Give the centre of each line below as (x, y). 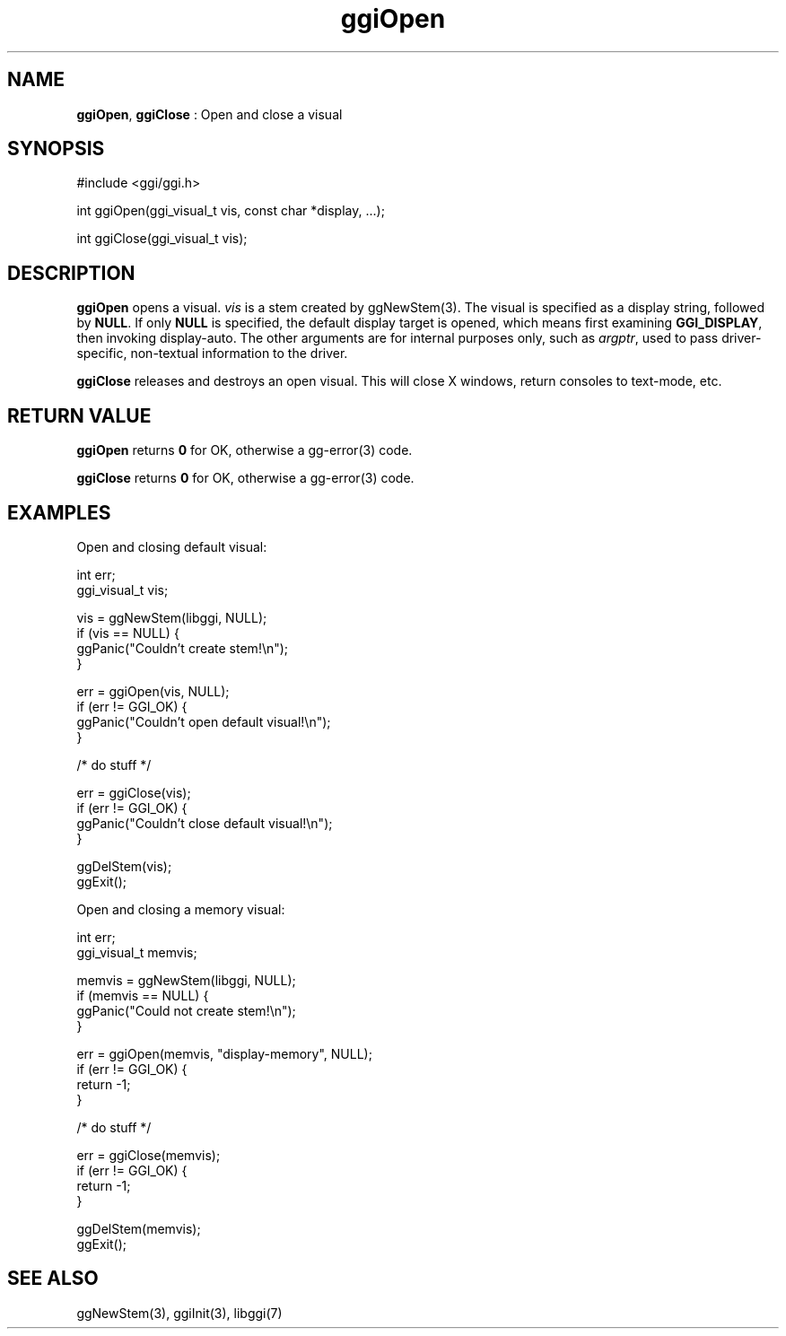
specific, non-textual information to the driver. (212, 354)
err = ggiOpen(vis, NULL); (153, 691)
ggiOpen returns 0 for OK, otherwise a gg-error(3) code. (245, 450)
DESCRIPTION (71, 273)
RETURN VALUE (79, 415)
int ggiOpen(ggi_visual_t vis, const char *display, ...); (231, 211)
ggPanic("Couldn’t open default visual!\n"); (204, 721)
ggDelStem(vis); (124, 866)
